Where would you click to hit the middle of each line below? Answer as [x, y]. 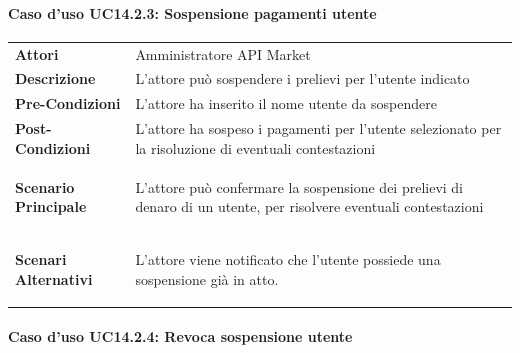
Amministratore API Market [223, 53]
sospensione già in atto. [207, 278]
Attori [37, 53]
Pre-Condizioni [68, 103]
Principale [51, 206]
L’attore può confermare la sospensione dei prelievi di [299, 186]
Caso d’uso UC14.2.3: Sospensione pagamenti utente [192, 12]
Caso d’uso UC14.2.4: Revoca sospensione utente [180, 336]
